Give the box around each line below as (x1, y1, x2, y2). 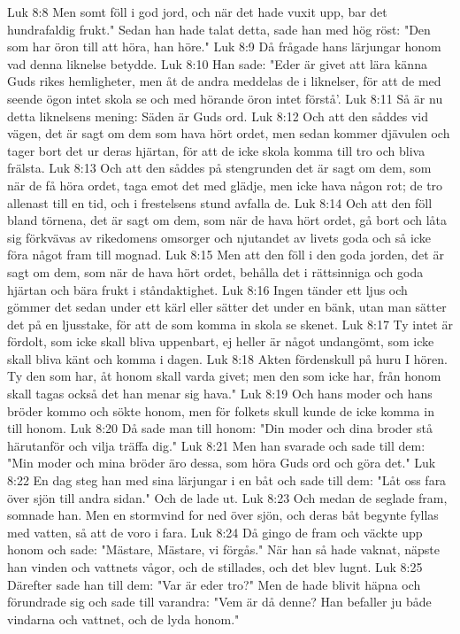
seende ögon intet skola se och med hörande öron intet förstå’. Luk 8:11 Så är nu (7, 89, 443, 107)
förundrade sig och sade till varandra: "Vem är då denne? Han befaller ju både (7, 592, 432, 611)
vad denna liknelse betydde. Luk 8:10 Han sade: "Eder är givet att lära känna (7, 54, 427, 73)
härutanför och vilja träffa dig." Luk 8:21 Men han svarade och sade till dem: (7, 436, 425, 454)
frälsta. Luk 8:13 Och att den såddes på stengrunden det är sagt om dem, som (7, 158, 432, 177)
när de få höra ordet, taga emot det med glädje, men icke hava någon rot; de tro (7, 175, 443, 194)
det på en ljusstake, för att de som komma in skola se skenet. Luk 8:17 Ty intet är (7, 314, 453, 333)
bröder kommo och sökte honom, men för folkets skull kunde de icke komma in (7, 401, 434, 420)
